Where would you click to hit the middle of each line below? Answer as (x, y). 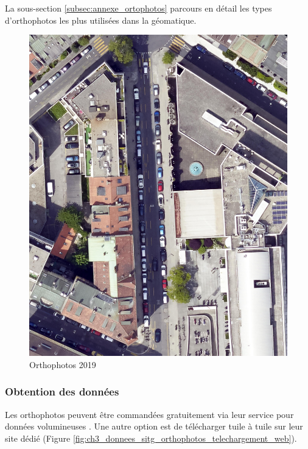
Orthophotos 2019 (63, 364)
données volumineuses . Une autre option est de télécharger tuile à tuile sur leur (154, 426)
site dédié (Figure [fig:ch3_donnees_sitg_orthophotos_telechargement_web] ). (151, 438)
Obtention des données (62, 392)
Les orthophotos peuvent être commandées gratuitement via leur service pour (149, 414)
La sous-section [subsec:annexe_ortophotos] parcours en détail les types (138, 8)
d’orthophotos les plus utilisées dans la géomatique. (101, 20)
